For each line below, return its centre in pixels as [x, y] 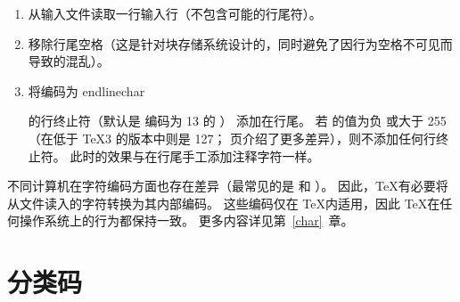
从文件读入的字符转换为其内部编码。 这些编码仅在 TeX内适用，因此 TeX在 [224, 203]
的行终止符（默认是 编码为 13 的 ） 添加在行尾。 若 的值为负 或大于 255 [237, 121]
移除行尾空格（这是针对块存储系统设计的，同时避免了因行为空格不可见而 [240, 43]
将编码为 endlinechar [86, 90]
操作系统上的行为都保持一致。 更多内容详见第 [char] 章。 [186, 220]
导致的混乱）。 [69, 61]
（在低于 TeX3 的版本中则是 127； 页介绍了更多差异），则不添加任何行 [232, 138]
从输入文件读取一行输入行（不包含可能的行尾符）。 [175, 13]
